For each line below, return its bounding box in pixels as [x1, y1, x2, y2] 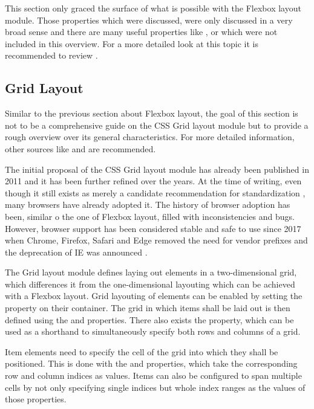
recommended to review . [5, 49, 98, 62]
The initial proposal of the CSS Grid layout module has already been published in [5, 163, 309, 175]
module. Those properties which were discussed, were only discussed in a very [5, 13, 293, 26]
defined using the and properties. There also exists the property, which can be [5, 313, 294, 326]
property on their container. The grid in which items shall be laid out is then [5, 301, 290, 314]
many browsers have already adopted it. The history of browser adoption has [5, 198, 290, 211]
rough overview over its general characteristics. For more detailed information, [5, 130, 295, 143]
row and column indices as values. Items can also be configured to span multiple [5, 369, 302, 382]
